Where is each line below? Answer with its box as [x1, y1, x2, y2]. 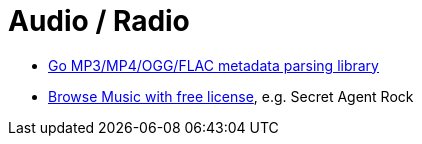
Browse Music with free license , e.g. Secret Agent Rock [48, 87, 414, 105]
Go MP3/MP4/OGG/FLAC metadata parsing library [48, 56, 379, 74]
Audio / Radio [8, 4, 190, 38]
